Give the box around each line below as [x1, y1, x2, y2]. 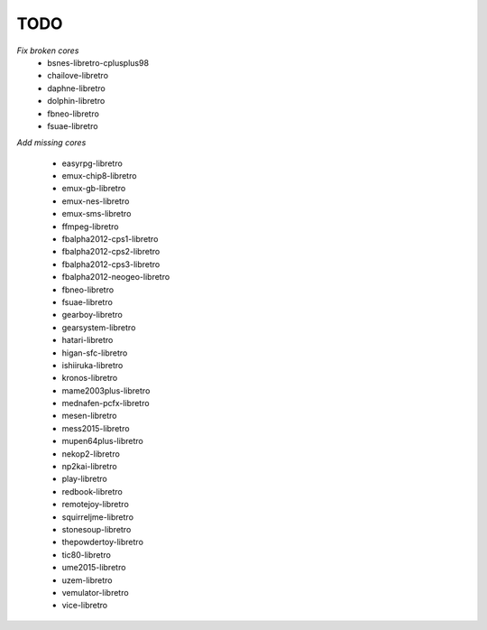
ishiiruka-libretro [61, 359, 124, 370]
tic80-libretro [61, 549, 112, 560]
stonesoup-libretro [61, 524, 132, 534]
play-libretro [61, 474, 107, 485]
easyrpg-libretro [61, 158, 124, 169]
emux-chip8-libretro [61, 171, 137, 181]
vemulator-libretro [61, 587, 130, 598]
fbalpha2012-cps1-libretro [61, 234, 159, 245]
